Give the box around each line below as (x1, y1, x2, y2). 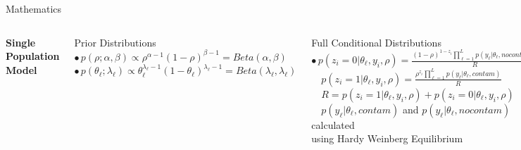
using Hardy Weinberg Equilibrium (311, 131, 463, 146)
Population (6, 49, 60, 63)
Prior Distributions (74, 35, 156, 49)
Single (6, 35, 36, 49)
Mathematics (6, 1, 62, 15)
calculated (311, 117, 355, 132)
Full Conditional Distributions (311, 35, 441, 49)
